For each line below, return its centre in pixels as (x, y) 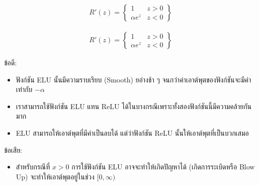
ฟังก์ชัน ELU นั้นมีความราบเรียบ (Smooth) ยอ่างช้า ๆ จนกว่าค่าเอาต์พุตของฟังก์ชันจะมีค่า (134, 79)
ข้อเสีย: (13, 150)
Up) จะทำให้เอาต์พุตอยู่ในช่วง (55, 176)
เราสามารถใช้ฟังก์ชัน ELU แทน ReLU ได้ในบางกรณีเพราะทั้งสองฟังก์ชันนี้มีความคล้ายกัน (134, 106)
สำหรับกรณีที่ (33, 167)
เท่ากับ (24, 89)
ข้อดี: (11, 63)
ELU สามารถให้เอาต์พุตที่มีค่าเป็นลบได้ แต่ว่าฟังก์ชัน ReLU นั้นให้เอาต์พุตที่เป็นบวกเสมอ (132, 133)
